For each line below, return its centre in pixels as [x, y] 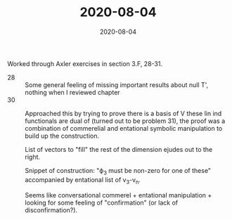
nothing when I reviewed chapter [73, 92]
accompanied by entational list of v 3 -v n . [83, 180]
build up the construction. [62, 136]
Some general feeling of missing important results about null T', [117, 84]
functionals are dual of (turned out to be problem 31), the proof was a [125, 121]
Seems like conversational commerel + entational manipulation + [118, 195]
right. [33, 157]
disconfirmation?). [51, 210]
